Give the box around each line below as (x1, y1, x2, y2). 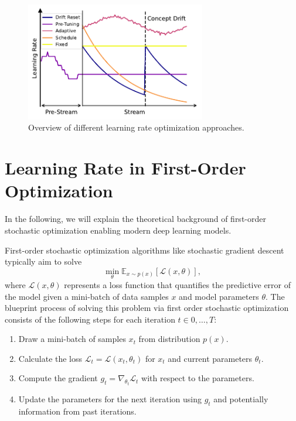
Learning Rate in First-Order (5, 156, 246, 180)
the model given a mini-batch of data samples (5, 290, 169, 302)
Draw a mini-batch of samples (18, 333, 126, 345)
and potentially (213, 392, 268, 405)
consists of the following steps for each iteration (5, 313, 175, 325)
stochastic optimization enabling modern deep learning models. (5, 224, 232, 236)
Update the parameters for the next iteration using (18, 392, 202, 405)
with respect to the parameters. (141, 372, 254, 384)
